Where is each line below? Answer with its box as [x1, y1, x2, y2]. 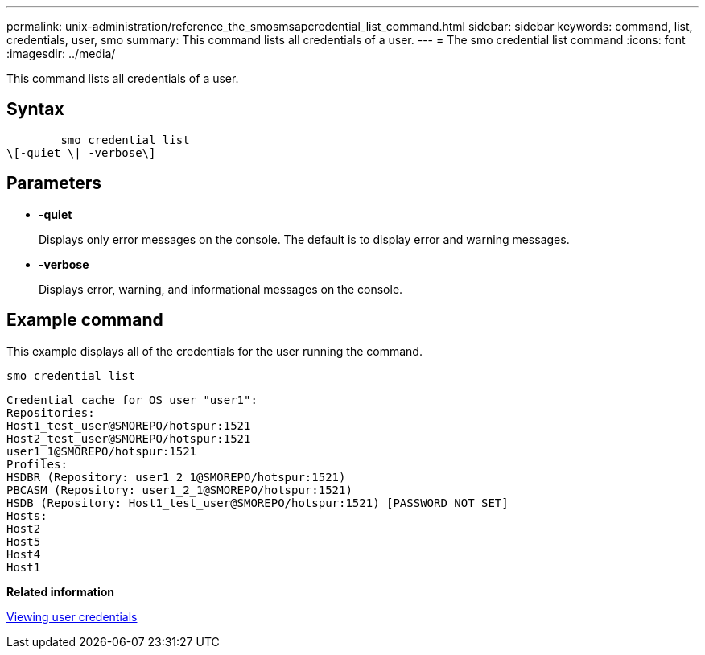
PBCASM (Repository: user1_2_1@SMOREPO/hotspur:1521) [6, 483, 352, 496]
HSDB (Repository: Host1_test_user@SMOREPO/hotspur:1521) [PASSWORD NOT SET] [6, 496, 509, 509]
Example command [6, 310, 163, 331]
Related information [6, 584, 115, 599]
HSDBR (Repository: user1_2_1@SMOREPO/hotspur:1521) [6, 470, 346, 484]
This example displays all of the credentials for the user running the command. [6, 344, 423, 358]
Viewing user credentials [6, 609, 138, 624]
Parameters [6, 173, 101, 194]
